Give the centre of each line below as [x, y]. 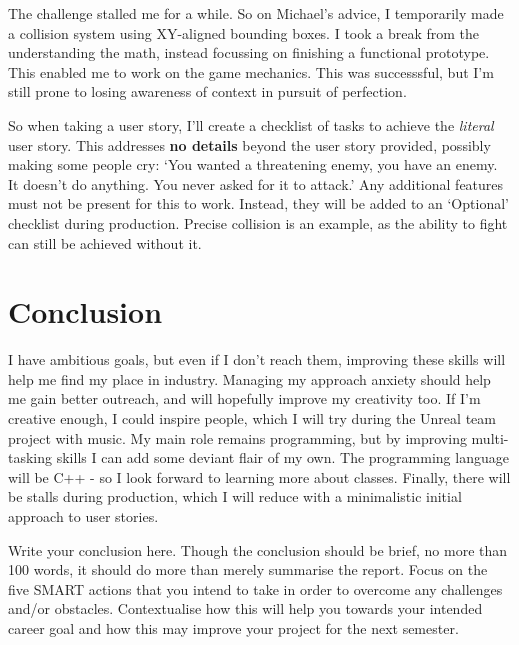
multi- [490, 437]
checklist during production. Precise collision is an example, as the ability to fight [258, 222]
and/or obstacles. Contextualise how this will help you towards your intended [245, 608]
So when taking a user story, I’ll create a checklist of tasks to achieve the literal [251, 124]
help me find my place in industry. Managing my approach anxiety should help [249, 378]
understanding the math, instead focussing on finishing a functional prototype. [249, 52]
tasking [30, 457]
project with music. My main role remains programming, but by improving [237, 437]
